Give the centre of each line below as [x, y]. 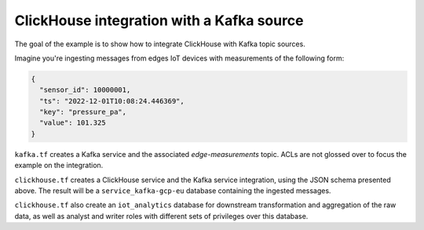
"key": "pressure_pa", [83, 112]
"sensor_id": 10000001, [85, 90]
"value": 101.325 [73, 123]
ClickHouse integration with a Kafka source [159, 20]
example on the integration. [59, 166]
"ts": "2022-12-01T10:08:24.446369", [112, 101]
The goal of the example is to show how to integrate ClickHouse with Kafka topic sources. [160, 44]
